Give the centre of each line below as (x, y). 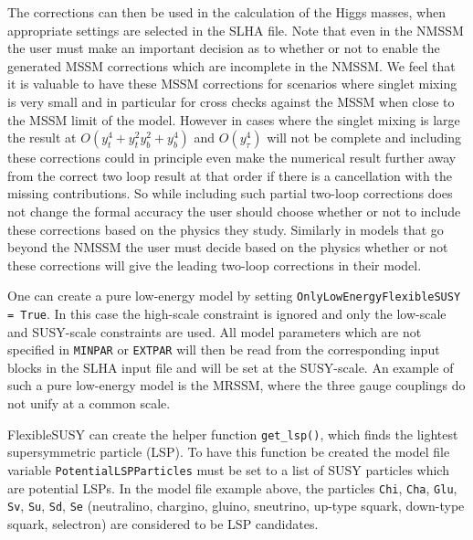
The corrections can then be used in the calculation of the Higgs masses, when (226, 12)
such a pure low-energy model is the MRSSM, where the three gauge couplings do (236, 385)
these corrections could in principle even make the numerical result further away (232, 158)
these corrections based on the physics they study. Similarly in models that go (226, 229)
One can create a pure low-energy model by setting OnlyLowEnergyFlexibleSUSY (234, 296)
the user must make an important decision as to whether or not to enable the (224, 48)
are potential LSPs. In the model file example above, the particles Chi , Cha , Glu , (232, 487)
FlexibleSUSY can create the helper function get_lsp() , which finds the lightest (233, 434)
